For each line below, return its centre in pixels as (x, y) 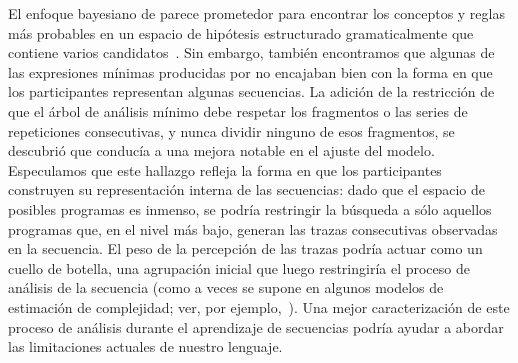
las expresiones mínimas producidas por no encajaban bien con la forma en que (250, 71)
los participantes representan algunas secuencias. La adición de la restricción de (251, 91)
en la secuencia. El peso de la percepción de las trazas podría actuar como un (245, 248)
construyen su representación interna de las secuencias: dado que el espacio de (247, 189)
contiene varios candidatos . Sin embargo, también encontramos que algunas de (251, 52)
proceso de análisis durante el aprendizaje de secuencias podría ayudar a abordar (256, 326)
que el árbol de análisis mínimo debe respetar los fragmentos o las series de (238, 110)
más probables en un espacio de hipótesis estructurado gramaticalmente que (241, 32)
